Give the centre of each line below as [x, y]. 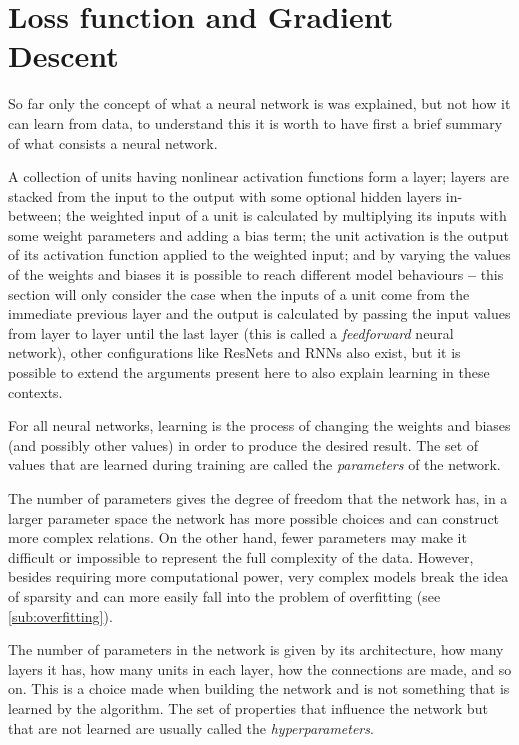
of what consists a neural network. [113, 142]
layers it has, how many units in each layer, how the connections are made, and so [260, 668]
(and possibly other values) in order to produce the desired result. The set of [243, 444]
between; [35, 215]
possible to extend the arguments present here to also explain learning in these [249, 372]
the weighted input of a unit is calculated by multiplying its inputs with [286, 215]
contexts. [35, 391]
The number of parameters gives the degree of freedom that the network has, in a [258, 498]
